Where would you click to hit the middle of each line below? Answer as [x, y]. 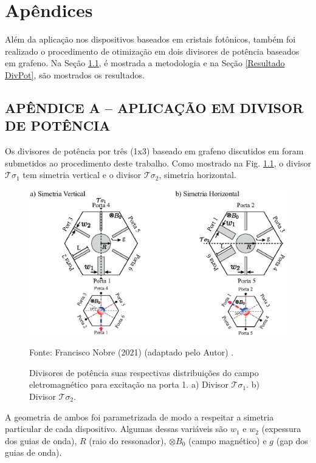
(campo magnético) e [227, 440]
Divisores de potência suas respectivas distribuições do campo [144, 372]
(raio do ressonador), [128, 440]
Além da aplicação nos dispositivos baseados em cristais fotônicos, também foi [150, 39]
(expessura [281, 429]
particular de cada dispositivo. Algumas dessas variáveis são [116, 429]
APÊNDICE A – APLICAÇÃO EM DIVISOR [154, 107]
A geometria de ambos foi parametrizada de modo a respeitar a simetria [139, 417]
